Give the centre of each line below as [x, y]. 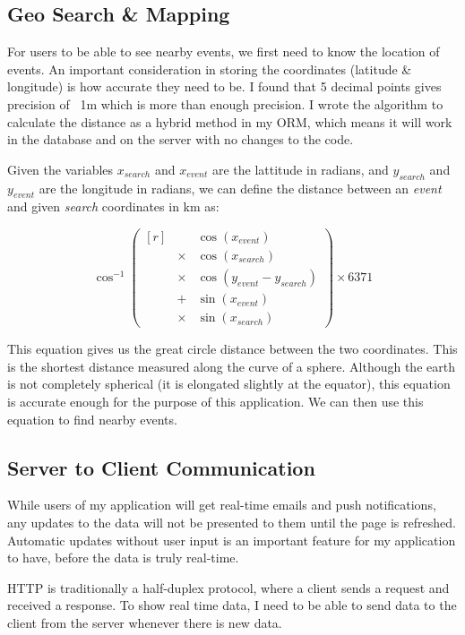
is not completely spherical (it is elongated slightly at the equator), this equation [229, 384]
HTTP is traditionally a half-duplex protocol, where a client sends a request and [228, 587]
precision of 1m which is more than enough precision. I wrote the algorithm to [225, 103]
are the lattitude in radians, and [300, 169]
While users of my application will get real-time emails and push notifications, [222, 505]
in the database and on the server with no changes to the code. [181, 139]
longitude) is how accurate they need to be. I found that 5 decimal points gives [224, 86]
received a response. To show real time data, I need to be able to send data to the [232, 605]
